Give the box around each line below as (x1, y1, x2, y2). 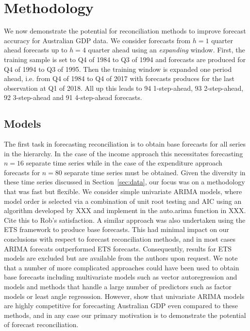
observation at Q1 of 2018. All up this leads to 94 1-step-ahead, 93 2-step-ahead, (4, 83, 244, 93)
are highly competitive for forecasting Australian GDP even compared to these (4, 300, 238, 311)
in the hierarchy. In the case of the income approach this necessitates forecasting (4, 148, 243, 158)
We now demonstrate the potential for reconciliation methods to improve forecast (4, 26, 246, 36)
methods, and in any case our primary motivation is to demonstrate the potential (4, 310, 246, 320)
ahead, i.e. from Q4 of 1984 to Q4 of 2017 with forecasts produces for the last (4, 73, 234, 83)
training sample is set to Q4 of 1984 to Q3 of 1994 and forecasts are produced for (4, 54, 246, 64)
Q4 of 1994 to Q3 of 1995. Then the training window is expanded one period (4, 64, 232, 74)
